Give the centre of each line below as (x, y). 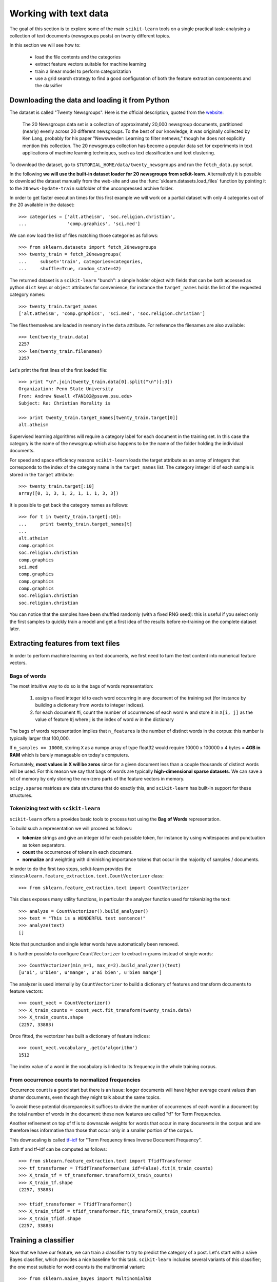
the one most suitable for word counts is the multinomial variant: (77, 1267)
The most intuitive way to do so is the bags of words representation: (82, 686)
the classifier (49, 86)
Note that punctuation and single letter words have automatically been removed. (94, 944)
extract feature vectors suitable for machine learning (91, 64)
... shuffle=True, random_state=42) (70, 269)
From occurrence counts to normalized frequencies (75, 1079)
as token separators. (44, 845)
